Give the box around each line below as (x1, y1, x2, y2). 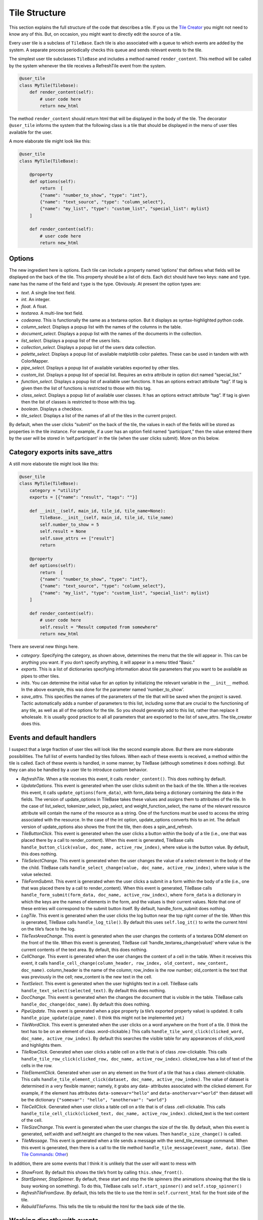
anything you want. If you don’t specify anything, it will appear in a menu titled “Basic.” (21, 659, 195, 665)
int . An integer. (21, 297, 51, 303)
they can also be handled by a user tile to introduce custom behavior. (9, 767, 148, 773)
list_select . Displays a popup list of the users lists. (21, 337, 121, 344)
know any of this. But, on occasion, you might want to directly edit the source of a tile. (9, 31, 182, 37)
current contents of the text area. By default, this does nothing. (21, 947, 148, 953)
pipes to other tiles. (21, 673, 60, 679)
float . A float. (21, 303, 48, 309)
